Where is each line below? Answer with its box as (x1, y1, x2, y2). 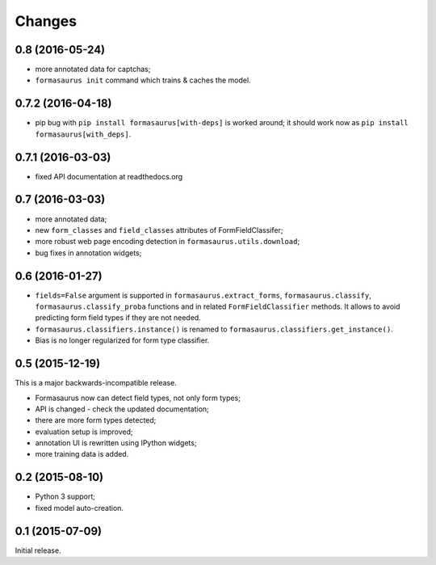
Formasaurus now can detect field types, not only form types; (35, 393, 241, 403)
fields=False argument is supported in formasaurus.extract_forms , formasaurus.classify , (35, 290, 371, 300)
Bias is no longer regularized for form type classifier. (35, 335, 210, 345)
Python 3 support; (35, 491, 96, 501)
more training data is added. (35, 449, 129, 459)
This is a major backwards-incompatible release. (15, 378, 177, 388)
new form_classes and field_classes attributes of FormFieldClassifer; (35, 225, 283, 234)
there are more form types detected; (35, 415, 157, 425)
